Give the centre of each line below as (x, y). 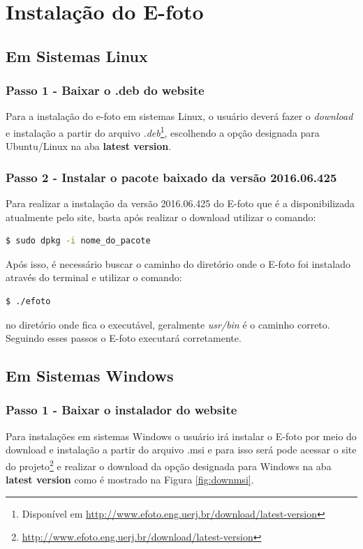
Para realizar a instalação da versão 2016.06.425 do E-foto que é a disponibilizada (180, 203)
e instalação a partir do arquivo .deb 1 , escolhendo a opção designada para (163, 131)
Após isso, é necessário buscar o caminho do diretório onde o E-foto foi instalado (178, 263)
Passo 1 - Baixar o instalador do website (121, 410)
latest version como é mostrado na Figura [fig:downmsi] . (130, 480)
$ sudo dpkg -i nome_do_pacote (78, 241)
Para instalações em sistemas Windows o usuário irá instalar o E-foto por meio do (181, 436)
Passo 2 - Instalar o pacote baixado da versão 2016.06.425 (171, 177)
